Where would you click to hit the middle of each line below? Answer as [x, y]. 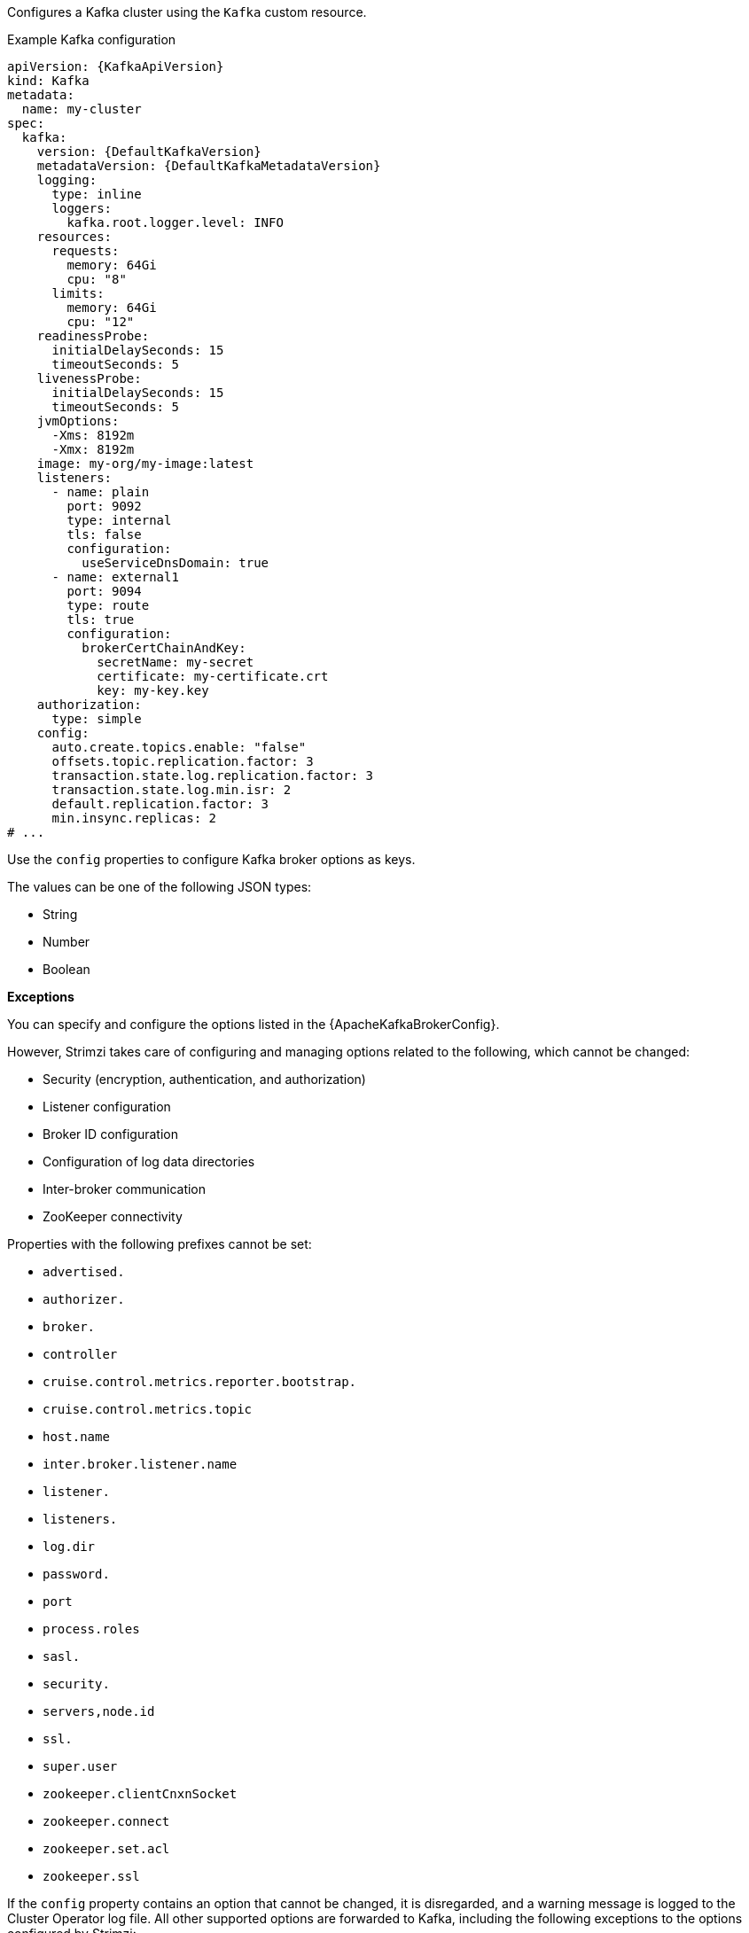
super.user [80, 1766]
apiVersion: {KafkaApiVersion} [116, 66]
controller [80, 1354]
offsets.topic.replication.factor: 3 [183, 761]
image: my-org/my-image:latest [145, 464]
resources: [74, 237]
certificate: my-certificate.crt [213, 676]
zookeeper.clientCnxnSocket [140, 1794]
